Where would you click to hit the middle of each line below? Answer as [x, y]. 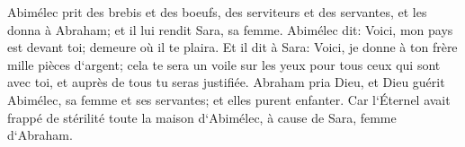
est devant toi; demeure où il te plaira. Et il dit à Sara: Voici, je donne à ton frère [232, 47]
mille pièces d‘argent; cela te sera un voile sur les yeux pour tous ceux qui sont [224, 64]
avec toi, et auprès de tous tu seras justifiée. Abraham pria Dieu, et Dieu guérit [226, 82]
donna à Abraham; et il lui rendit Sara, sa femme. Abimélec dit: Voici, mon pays [230, 29]
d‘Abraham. [40, 135]
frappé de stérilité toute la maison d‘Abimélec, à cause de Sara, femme [202, 117]
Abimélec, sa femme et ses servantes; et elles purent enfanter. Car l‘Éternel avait [229, 99]
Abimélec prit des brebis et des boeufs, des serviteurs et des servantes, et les [217, 12]
